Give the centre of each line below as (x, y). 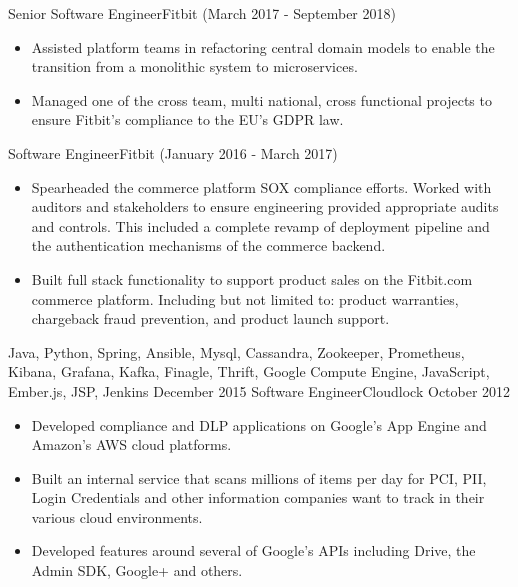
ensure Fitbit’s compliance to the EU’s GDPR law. (187, 119)
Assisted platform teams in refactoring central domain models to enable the (263, 46)
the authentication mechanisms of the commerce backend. (208, 245)
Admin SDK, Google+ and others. (137, 570)
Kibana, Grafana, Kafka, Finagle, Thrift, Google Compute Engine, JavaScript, (249, 371)
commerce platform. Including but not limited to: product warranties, (245, 298)
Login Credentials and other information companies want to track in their (258, 497)
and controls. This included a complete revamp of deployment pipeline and (260, 225)
